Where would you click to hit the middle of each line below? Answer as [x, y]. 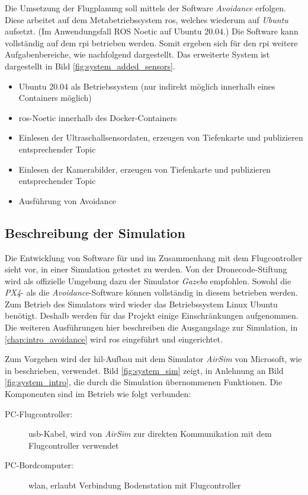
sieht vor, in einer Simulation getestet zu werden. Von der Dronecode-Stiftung [146, 269]
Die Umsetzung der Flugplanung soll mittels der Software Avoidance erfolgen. [145, 8]
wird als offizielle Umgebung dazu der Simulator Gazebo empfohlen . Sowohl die [148, 280]
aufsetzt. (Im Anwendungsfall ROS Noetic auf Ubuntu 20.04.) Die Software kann [152, 31]
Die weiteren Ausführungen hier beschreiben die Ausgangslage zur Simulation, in [151, 327]
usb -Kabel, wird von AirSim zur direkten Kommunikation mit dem [150, 434]
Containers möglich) [55, 98]
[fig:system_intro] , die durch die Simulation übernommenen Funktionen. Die [144, 382]
